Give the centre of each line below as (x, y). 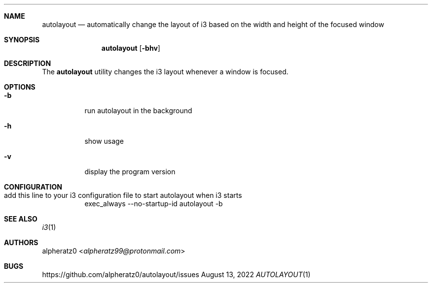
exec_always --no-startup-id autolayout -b (154, 204)
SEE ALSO (21, 219)
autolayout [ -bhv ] (131, 48)
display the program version (130, 172)
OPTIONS (20, 87)
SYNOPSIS (22, 40)
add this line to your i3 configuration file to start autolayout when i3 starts (123, 195)
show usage (104, 141)
